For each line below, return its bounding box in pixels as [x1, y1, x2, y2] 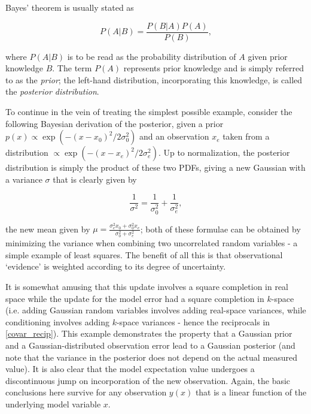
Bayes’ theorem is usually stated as [5, 1, 134, 13]
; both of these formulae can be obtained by [140, 222, 301, 235]
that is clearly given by [53, 173, 137, 185]
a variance [5, 173, 42, 185]
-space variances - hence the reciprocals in [116, 315, 270, 328]
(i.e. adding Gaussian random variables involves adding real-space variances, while [5, 304, 306, 316]
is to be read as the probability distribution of [67, 50, 236, 62]
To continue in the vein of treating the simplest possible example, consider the [5, 105, 292, 118]
